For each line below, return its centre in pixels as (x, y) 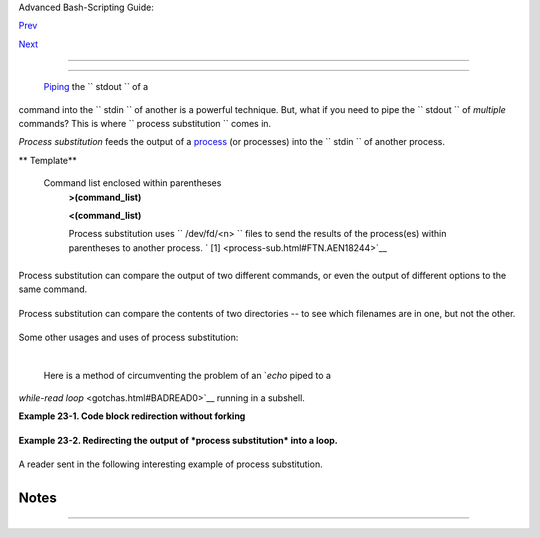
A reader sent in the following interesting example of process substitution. (171, 464)
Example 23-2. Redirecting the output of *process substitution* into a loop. (178, 440)
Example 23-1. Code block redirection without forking (132, 416)
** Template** (47, 160)
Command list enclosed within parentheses (132, 183)
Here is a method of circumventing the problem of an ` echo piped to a (187, 375)
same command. (53, 289)
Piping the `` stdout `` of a (96, 87)
